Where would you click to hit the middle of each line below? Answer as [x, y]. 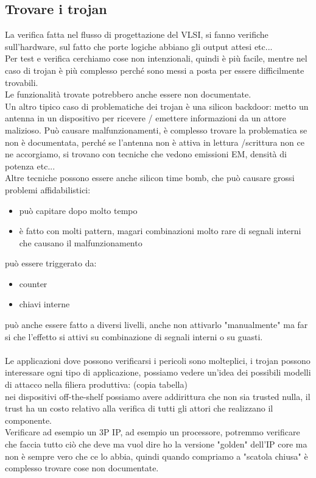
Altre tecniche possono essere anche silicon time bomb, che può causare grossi [150, 178]
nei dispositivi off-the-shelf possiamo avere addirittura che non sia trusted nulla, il [158, 396]
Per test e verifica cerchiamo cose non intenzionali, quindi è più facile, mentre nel [156, 58]
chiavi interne [44, 304]
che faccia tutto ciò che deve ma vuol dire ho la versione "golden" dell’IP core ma [156, 444]
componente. [28, 420]
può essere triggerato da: [51, 263]
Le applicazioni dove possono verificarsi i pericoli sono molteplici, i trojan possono [158, 360]
